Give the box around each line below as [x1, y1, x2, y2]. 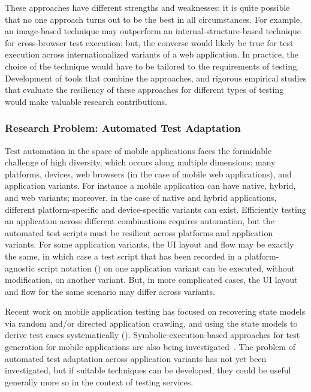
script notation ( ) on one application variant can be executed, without [37, 261, 295, 274]
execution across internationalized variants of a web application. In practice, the [5, 48, 298, 61]
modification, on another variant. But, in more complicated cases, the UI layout [5, 273, 298, 286]
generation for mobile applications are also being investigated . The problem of [5, 340, 295, 353]
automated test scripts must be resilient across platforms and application [5, 226, 273, 239]
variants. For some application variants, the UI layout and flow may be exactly [5, 238, 294, 251]
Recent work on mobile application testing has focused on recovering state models [5, 305, 306, 318]
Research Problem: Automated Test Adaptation [5, 120, 241, 135]
